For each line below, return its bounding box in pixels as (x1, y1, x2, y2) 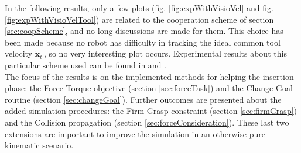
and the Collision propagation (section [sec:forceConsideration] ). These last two (5, 116, 289, 128)
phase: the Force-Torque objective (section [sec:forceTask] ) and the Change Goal (5, 82, 293, 94)
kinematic (5, 139, 40, 151)
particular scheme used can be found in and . (5, 58, 166, 71)
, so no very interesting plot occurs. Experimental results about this (43, 47, 287, 60)
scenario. (42, 139, 74, 151)
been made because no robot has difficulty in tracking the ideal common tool (5, 36, 281, 48)
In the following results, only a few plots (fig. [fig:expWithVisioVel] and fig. (5, 2, 273, 13)
